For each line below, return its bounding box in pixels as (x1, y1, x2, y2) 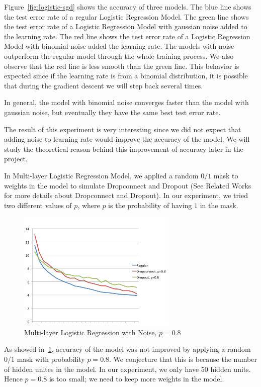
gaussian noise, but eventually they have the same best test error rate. (4, 107, 221, 117)
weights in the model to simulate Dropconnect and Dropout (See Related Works (4, 180, 251, 190)
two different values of (4, 200, 72, 210)
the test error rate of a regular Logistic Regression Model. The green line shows (4, 11, 249, 22)
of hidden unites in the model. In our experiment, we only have (4, 363, 199, 374)
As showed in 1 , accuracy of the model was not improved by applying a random (4, 344, 251, 354)
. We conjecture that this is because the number (109, 354, 257, 364)
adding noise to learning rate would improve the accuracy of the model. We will (4, 134, 250, 144)
